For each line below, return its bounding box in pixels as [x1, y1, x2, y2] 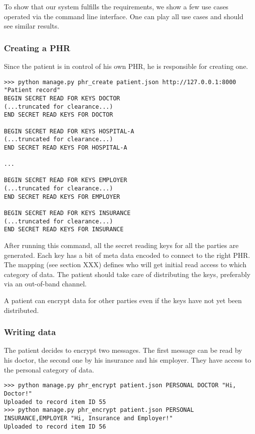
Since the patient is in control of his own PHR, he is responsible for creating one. [4, 61, 248, 71]
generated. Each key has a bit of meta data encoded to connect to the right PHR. [4, 249, 250, 260]
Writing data [4, 326, 56, 338]
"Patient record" [4, 87, 60, 94]
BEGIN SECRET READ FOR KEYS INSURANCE [4, 210, 131, 217]
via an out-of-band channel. [4, 279, 87, 289]
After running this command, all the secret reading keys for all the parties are [4, 240, 239, 250]
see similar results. [4, 21, 59, 31]
